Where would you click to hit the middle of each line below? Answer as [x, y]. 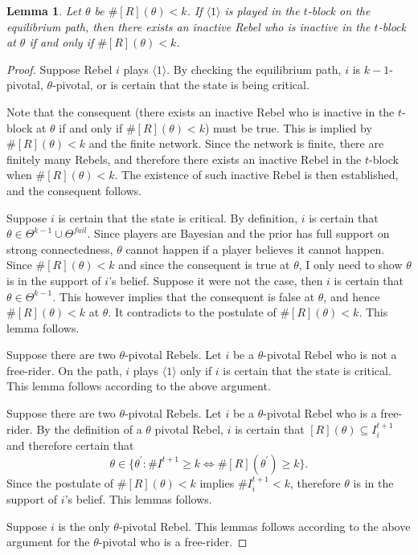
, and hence [352, 296]
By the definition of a [89, 428]
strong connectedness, [60, 249]
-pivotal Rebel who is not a [330, 355]
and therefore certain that [70, 445]
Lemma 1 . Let [44, 10]
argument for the [48, 542]
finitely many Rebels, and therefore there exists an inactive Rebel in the [184, 159]
